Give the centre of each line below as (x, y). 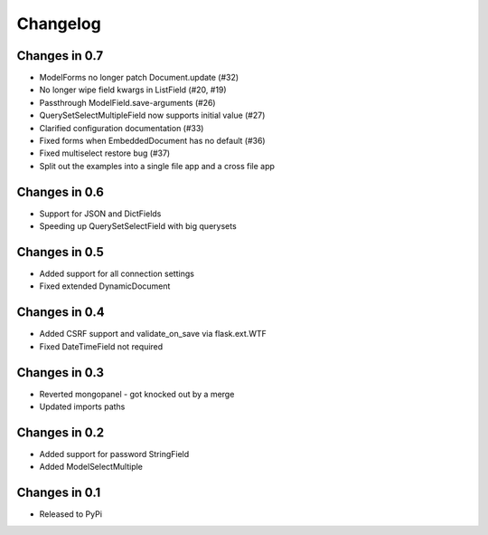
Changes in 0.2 (60, 432)
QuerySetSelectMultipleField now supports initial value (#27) (152, 115)
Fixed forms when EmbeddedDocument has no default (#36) (152, 141)
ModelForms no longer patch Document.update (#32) (139, 78)
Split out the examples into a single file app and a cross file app (157, 166)
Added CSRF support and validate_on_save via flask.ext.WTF (153, 334)
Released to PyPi (71, 514)
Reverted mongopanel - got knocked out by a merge (137, 394)
